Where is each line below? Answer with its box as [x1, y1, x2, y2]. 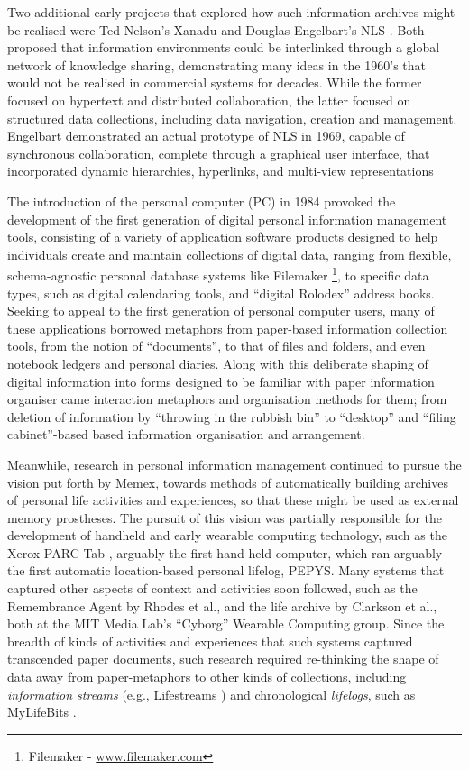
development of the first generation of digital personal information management [7, 209, 447, 228]
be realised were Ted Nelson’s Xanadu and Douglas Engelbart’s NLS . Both [7, 20, 425, 39]
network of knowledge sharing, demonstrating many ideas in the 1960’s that [7, 55, 426, 74]
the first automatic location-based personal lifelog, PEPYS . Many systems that [7, 561, 445, 580]
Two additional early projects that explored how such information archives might [7, 3, 455, 21]
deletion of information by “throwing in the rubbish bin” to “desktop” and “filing [7, 407, 456, 426]
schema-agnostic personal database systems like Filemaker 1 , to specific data [7, 263, 429, 284]
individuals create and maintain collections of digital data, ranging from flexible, [7, 244, 452, 263]
